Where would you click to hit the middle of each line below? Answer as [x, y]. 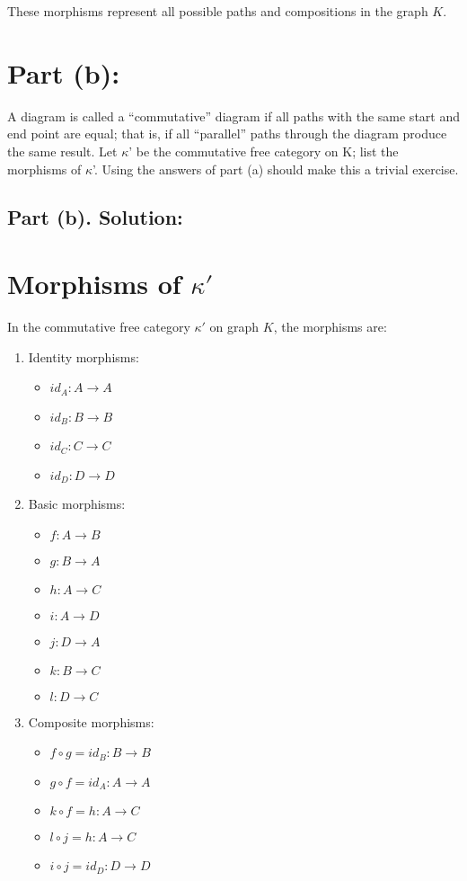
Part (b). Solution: [95, 217]
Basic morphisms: [77, 503]
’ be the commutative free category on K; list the [264, 151]
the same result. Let [62, 151]
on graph [234, 326]
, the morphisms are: [330, 326]
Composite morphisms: [91, 721]
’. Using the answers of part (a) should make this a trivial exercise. [276, 169]
